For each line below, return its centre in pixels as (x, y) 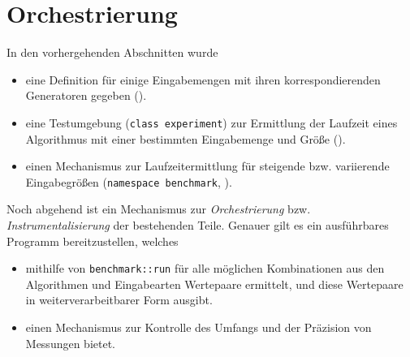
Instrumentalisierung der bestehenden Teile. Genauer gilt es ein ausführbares (198, 225)
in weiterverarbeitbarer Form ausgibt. (119, 300)
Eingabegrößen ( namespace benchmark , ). (129, 181)
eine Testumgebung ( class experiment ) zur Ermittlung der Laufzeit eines (211, 122)
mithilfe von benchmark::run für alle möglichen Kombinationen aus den (205, 268)
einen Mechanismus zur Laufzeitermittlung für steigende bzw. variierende (207, 166)
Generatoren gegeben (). (86, 95)
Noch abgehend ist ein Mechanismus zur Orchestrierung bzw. (159, 209)
